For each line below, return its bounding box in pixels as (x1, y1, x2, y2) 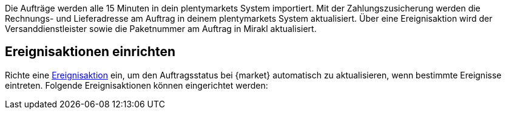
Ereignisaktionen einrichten (5, 44, 176, 60)
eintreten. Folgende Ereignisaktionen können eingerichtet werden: (5, 80, 268, 90)
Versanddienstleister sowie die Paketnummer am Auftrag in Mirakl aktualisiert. (5, 24, 317, 34)
